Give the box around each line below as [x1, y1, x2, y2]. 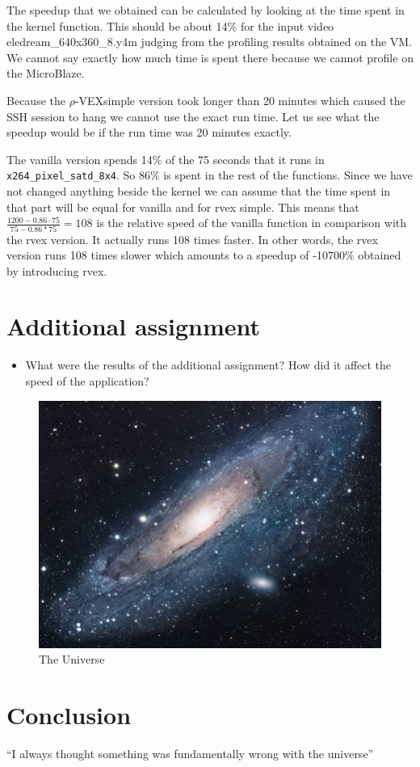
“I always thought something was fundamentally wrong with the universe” [6, 745, 374, 762]
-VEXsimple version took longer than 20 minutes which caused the [74, 91, 405, 108]
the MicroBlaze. [6, 65, 85, 82]
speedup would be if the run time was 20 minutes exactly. [6, 124, 292, 141]
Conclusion [6, 698, 132, 731]
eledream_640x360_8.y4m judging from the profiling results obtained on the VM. [6, 33, 413, 50]
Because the [6, 91, 65, 108]
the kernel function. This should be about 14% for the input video [6, 17, 334, 34]
